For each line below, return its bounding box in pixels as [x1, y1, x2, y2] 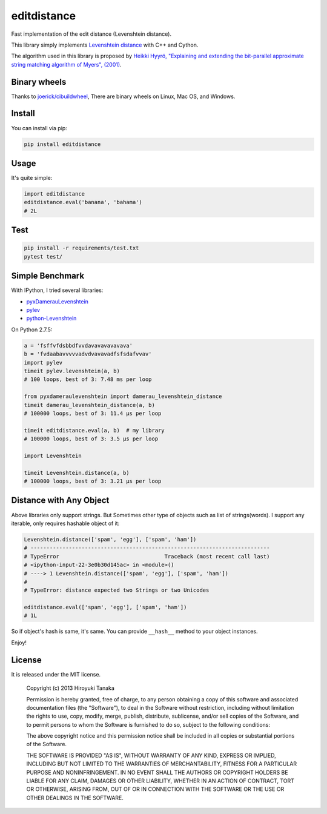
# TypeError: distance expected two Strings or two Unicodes [24, 587, 210, 594]
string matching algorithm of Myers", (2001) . [11, 61, 122, 68]
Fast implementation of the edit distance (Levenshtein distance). [11, 30, 172, 38]
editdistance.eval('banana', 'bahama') [24, 199, 142, 206]
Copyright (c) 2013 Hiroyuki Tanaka [26, 684, 115, 692]
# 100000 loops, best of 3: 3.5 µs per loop [24, 435, 159, 442]
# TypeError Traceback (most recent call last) [24, 553, 270, 560]
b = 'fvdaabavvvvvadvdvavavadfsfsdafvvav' [24, 351, 152, 357]
